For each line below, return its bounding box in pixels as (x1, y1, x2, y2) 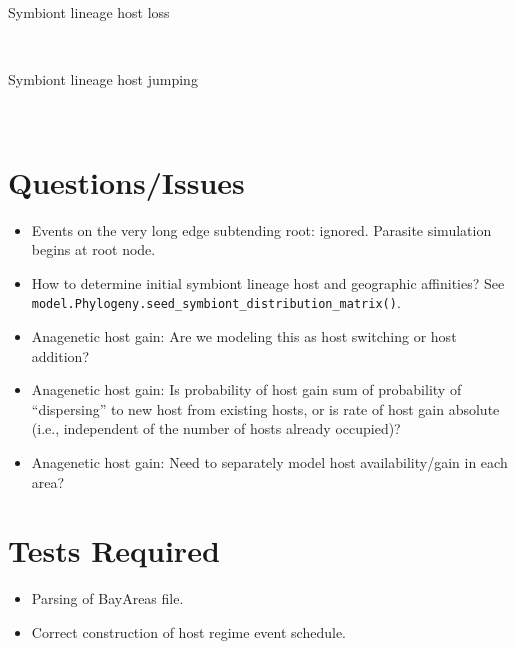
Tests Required (8, 530, 220, 571)
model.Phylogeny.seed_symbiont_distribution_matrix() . (31, 292, 401, 313)
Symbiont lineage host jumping (8, 69, 198, 90)
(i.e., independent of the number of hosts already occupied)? (31, 418, 401, 439)
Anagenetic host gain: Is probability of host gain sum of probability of (31, 379, 462, 400)
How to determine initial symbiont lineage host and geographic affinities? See (31, 272, 505, 293)
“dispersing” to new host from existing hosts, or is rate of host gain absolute (31, 398, 500, 419)
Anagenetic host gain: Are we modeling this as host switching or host (31, 325, 457, 346)
